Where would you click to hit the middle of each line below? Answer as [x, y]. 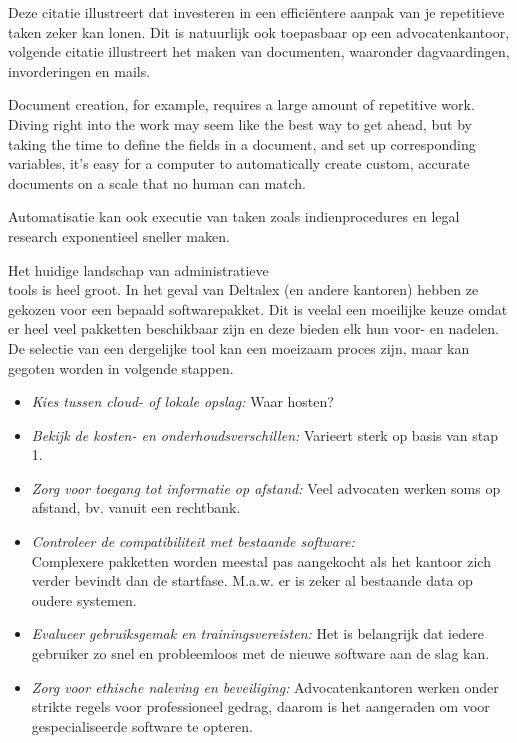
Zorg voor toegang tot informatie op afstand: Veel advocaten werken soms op [266, 487]
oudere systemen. [84, 599]
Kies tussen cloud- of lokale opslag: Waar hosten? [182, 401]
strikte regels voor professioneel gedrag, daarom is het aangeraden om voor [260, 706]
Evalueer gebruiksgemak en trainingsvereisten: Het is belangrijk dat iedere [257, 633]
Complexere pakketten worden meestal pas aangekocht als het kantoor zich [261, 560]
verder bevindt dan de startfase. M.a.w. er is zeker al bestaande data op [252, 580]
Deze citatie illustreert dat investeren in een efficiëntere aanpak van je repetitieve [256, 12]
